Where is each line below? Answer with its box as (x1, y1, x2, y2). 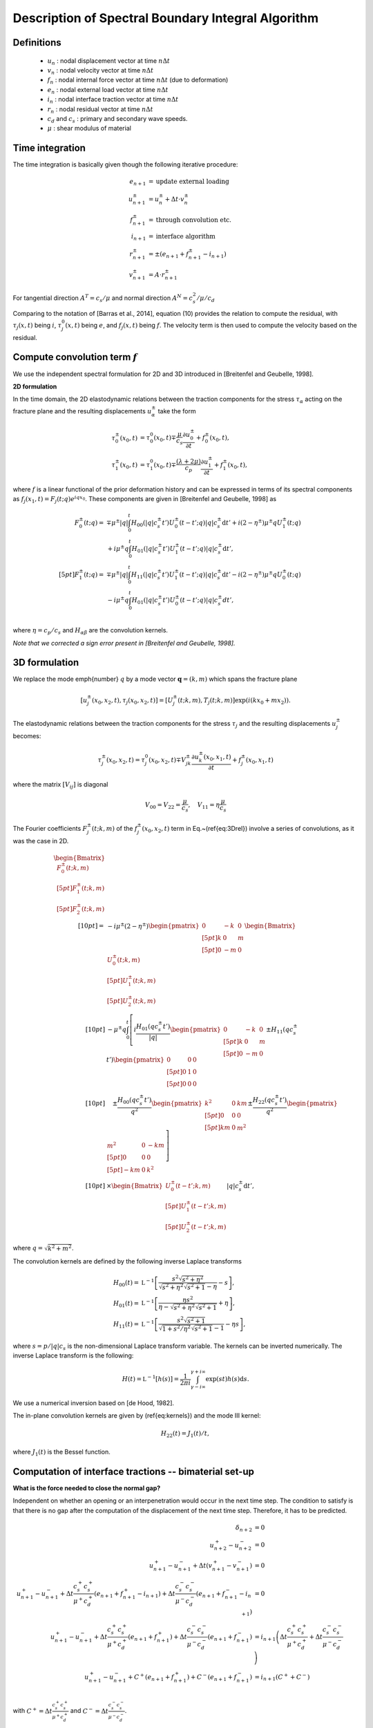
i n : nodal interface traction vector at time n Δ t (47, 95, 179, 105)
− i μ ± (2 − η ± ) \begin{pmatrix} (107, 921, 200, 930)
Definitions (12, 37, 61, 48)
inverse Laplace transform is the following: (12, 1351, 134, 1360)
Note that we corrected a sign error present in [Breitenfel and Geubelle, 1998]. (12, 639, 236, 647)
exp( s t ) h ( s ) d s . (205, 1375, 249, 1383)
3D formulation (12, 657, 79, 668)
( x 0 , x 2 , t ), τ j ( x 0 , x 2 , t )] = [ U (92, 696, 173, 706)
